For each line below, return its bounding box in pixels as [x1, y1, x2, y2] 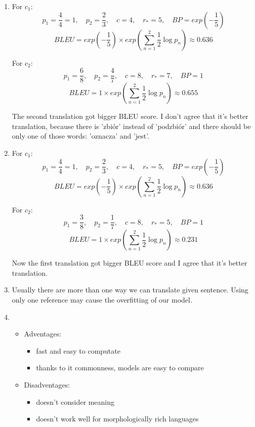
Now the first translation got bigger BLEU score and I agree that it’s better [12, 258, 247, 268]
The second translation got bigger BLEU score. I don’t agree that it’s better [12, 111, 248, 121]
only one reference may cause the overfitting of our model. [12, 294, 192, 305]
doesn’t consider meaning [36, 396, 114, 407]
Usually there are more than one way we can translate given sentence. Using [12, 284, 248, 295]
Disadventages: [24, 379, 70, 390]
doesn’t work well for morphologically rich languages [36, 413, 199, 424]
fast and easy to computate [36, 345, 120, 356]
